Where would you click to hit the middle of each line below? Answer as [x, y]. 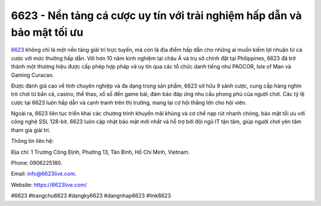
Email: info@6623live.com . [44, 174]
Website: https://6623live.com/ [49, 185]
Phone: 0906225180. [37, 163]
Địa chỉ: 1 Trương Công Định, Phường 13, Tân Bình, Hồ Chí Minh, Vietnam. [100, 152]
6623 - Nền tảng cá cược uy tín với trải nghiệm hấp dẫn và [157, 15]
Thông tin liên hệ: [32, 141]
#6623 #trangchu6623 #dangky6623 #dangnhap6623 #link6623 [91, 196]
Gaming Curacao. [32, 75]
